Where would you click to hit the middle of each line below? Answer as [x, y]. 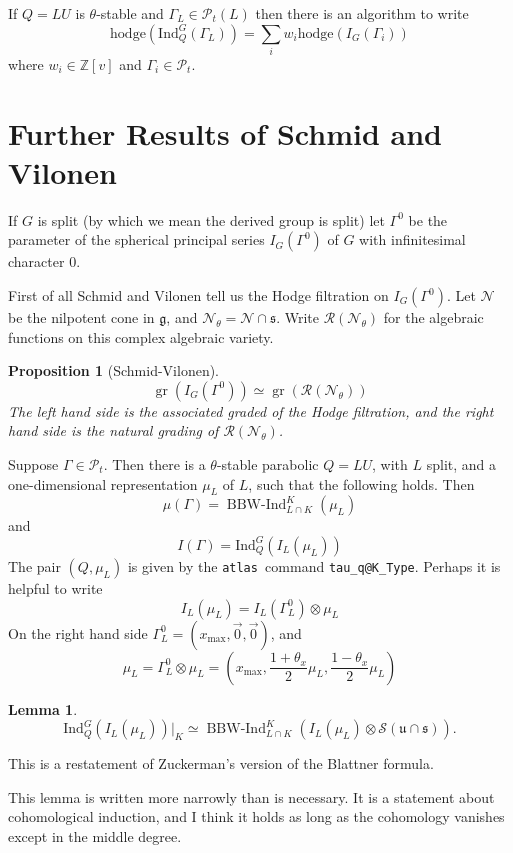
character [36, 261]
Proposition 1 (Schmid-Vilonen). [113, 370]
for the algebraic [433, 317]
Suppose [33, 463]
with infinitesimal [412, 239]
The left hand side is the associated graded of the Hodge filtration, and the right [251, 410]
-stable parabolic [267, 463]
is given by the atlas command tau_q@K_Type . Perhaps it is [314, 565]
